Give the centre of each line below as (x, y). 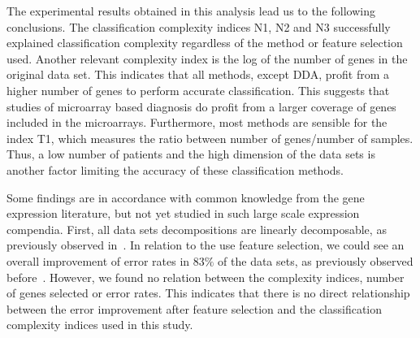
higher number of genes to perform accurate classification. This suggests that (198, 90)
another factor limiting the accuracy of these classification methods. (175, 169)
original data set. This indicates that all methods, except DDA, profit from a (198, 74)
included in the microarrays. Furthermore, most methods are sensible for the (197, 122)
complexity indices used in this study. (100, 325)
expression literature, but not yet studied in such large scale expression (183, 213)
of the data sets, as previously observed (316, 260)
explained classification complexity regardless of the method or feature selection (205, 43)
